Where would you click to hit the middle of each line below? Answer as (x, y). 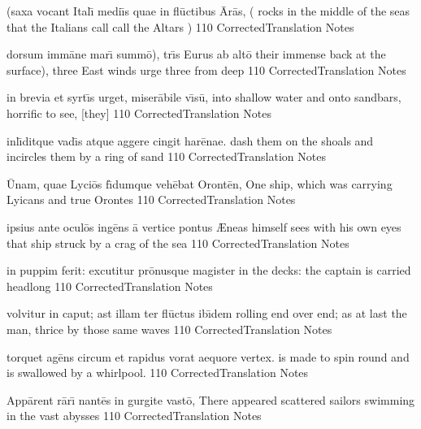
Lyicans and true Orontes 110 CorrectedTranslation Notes (151, 199)
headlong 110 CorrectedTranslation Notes (110, 286)
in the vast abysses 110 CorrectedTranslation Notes (134, 416)
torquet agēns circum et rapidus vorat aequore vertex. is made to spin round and (208, 356)
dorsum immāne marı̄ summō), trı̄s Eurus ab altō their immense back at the (196, 54)
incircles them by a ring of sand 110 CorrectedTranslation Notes (166, 156)
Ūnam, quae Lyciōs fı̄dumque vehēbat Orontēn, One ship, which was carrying (200, 183)
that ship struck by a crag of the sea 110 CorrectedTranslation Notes (178, 243)
